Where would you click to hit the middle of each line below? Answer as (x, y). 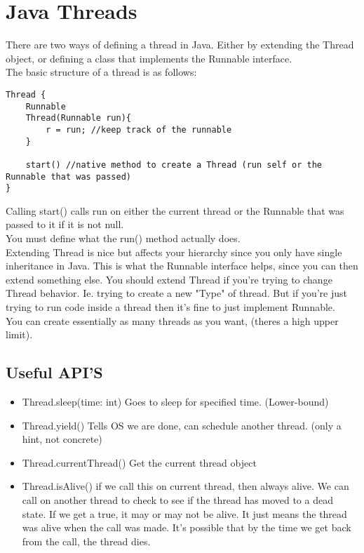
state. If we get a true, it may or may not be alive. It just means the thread (184, 513)
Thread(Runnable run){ (78, 118)
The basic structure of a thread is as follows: (101, 72)
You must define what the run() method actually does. (123, 238)
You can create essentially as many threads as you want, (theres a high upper (172, 320)
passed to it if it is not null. (65, 224)
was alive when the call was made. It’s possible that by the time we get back (187, 527)
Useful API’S (54, 372)
